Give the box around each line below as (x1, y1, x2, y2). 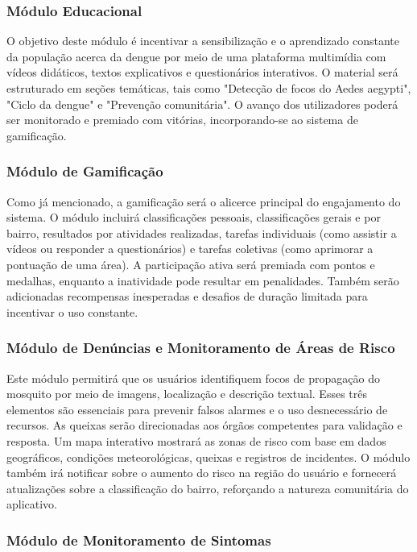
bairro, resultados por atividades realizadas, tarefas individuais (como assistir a (6, 224, 397, 241)
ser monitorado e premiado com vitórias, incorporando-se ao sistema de (6, 111, 358, 128)
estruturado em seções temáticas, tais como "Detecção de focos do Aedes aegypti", (6, 80, 411, 96)
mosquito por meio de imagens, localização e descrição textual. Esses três (6, 385, 367, 402)
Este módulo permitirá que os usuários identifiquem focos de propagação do (6, 369, 380, 386)
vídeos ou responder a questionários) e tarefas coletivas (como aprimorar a (6, 240, 374, 257)
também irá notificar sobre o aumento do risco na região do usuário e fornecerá (6, 464, 397, 481)
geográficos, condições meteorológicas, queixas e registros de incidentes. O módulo (6, 448, 411, 465)
